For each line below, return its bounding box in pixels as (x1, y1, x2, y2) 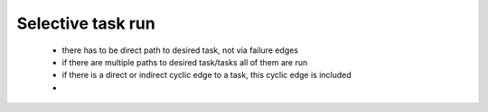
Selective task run (16, 13, 155, 33)
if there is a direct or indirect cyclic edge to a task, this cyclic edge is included (61, 70, 352, 81)
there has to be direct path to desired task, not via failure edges (61, 45, 298, 56)
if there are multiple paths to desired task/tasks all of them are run (61, 56, 308, 67)
